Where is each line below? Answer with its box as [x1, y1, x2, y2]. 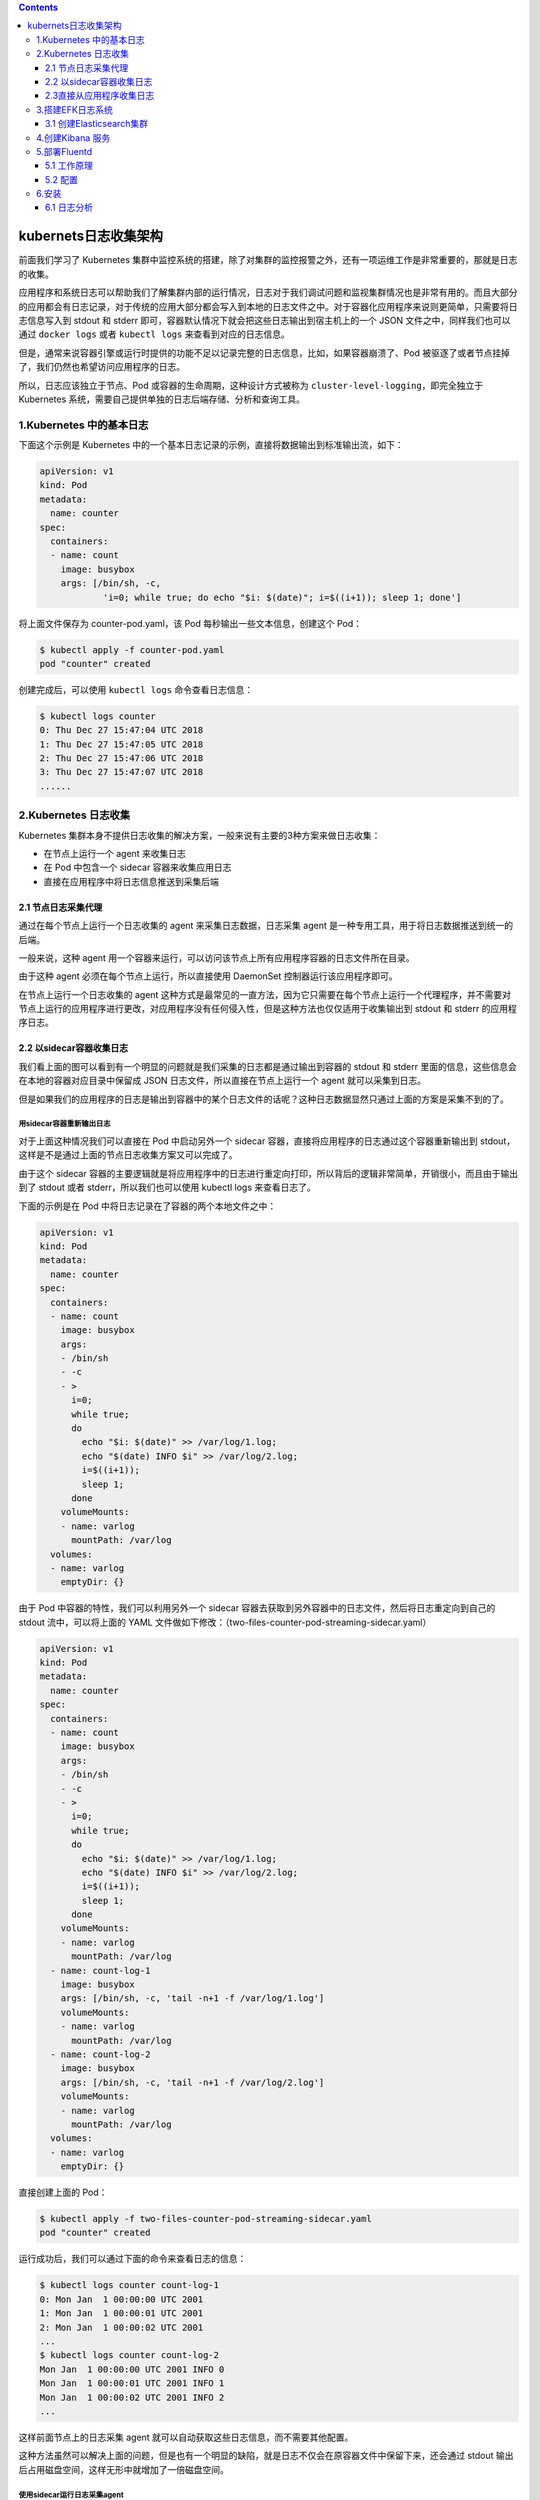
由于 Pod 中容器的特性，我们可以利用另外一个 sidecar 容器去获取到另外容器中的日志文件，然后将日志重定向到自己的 [18, 1602, 496, 1614]
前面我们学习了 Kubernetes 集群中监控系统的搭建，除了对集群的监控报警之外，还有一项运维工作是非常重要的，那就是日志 [18, 254, 518, 266]
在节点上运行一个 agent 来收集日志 [43, 847, 187, 859]
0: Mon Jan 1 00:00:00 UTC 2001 [39, 2293, 204, 2305]
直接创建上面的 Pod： [18, 2186, 108, 2199]
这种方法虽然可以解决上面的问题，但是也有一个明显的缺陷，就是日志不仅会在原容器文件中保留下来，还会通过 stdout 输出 [18, 2450, 514, 2462]
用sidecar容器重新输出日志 [18, 1119, 111, 1129]
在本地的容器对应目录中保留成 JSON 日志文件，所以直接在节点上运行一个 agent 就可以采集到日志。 [18, 1075, 427, 1087]
